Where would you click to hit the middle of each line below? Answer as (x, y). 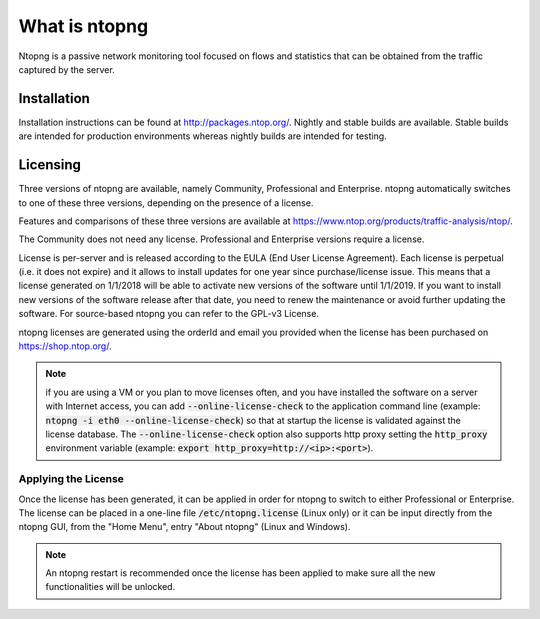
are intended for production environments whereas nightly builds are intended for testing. (202, 136)
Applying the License (71, 479)
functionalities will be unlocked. (110, 587)
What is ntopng (83, 26)
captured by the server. (66, 69)
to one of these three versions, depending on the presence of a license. (166, 202)
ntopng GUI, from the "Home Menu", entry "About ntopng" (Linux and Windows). (184, 527)
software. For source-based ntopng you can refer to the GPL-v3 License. (169, 314)
